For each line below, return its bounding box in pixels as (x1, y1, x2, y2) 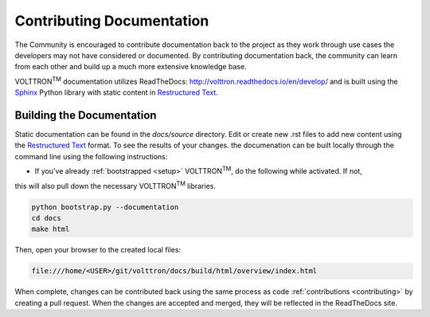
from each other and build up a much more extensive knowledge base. (14, 62, 247, 72)
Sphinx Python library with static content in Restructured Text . (14, 88, 218, 97)
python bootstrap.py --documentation (31, 202, 179, 211)
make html (31, 225, 70, 234)
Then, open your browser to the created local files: (14, 245, 182, 255)
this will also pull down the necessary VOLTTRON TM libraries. (14, 179, 217, 190)
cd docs (31, 213, 61, 222)
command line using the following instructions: (14, 151, 168, 161)
